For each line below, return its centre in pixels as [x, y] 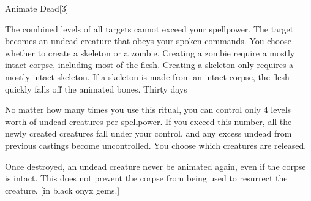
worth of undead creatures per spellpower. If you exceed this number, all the [148, 121]
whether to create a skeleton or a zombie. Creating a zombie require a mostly [150, 52]
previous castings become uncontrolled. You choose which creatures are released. [156, 145]
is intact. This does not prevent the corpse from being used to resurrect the [146, 178]
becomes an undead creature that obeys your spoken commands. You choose [148, 41]
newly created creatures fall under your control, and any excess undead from [148, 133]
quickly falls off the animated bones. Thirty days [96, 89]
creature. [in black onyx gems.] [62, 190]
